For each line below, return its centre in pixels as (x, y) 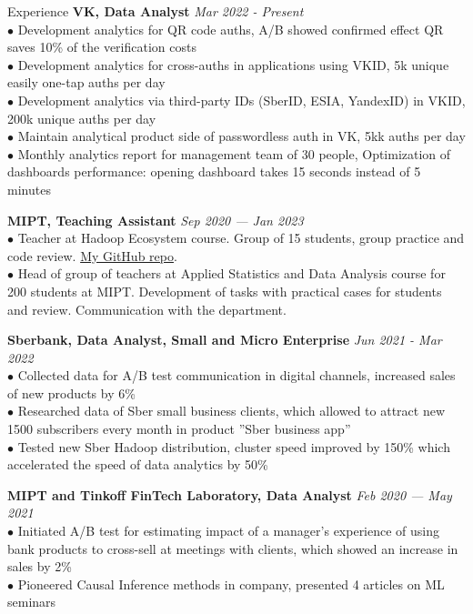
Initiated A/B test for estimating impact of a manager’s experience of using (229, 531)
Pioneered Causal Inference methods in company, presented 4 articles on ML (231, 584)
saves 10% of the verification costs (102, 47)
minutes (29, 189)
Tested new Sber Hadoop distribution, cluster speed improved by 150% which (234, 446)
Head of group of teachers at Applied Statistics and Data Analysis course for (231, 273)
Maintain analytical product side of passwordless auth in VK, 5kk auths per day (242, 136)
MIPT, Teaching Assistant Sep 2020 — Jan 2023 (156, 220)
